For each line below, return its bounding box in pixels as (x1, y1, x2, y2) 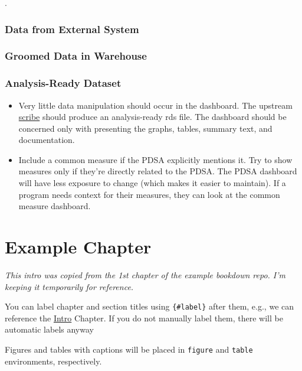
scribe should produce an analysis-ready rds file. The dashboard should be (18, 110, 287, 123)
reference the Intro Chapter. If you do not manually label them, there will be (5, 311, 283, 324)
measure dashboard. (18, 200, 91, 212)
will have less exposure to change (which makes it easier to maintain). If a (18, 177, 286, 189)
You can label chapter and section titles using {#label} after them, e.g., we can (5, 300, 294, 313)
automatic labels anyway (5, 323, 94, 336)
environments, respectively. (5, 354, 102, 367)
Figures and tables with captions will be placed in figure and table (5, 343, 253, 355)
